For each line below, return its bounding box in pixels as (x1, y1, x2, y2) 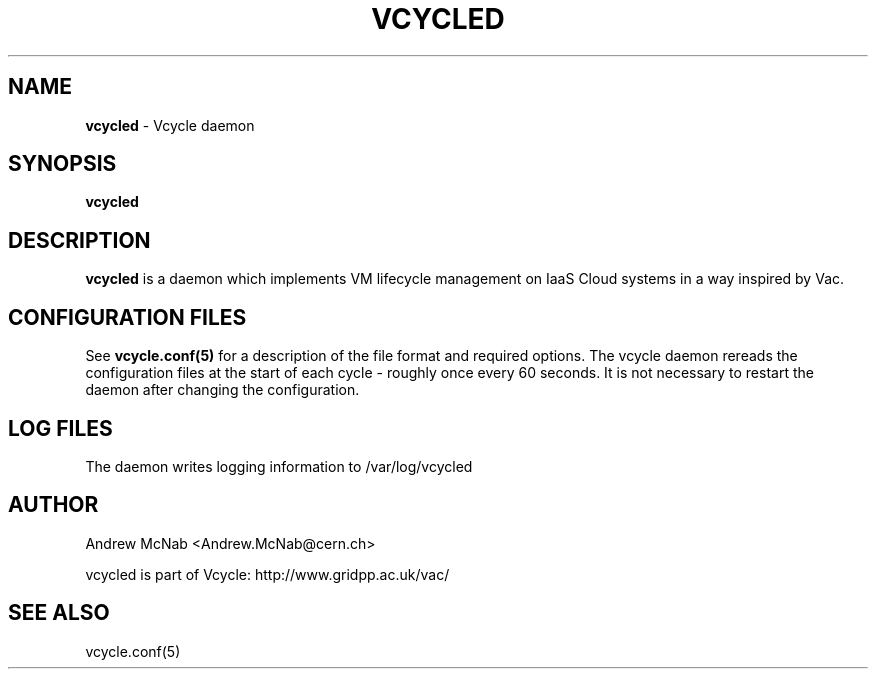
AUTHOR (8, 492, 99, 518)
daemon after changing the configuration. (85, 381, 360, 399)
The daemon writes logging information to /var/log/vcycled (85, 457, 473, 475)
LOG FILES (8, 415, 113, 441)
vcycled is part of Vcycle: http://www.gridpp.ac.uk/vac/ (85, 565, 450, 583)
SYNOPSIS (8, 151, 117, 177)
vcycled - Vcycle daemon (85, 116, 255, 134)
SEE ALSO (8, 600, 110, 626)
